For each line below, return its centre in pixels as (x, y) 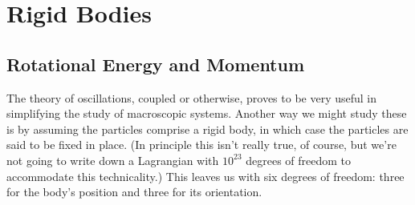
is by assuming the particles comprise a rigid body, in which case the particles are (207, 129)
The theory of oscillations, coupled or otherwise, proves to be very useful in (192, 97)
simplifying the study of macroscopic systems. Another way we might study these (207, 113)
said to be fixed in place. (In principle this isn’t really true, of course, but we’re (201, 145)
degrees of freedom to (299, 160)
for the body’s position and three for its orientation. (134, 192)
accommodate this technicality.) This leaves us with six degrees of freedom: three (205, 176)
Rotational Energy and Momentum (156, 64)
